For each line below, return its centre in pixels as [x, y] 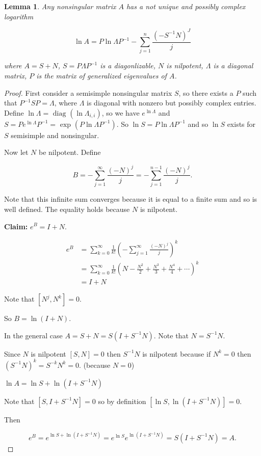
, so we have [121, 112]
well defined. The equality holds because [67, 209]
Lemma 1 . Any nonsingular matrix [60, 6]
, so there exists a [206, 92]
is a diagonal [233, 65]
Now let [16, 152]
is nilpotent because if [177, 353]
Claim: [16, 226]
